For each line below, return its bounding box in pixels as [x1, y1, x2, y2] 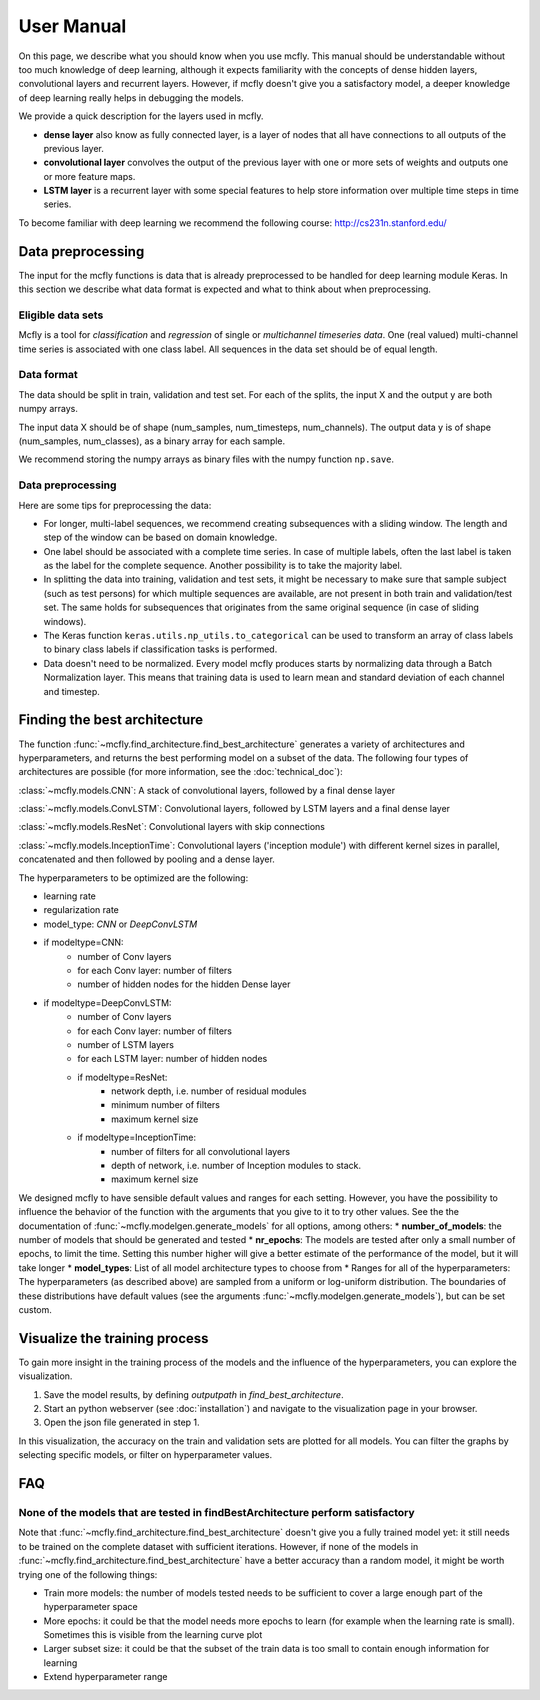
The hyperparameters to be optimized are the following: [18, 871, 249, 884]
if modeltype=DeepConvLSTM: [43, 996, 172, 1009]
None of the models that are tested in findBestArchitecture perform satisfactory [18, 1505, 415, 1519]
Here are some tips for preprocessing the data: [18, 499, 212, 511]
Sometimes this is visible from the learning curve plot [43, 1629, 263, 1641]
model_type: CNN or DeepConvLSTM [43, 918, 198, 930]
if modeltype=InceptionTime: [77, 1131, 197, 1144]
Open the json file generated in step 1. [43, 1416, 200, 1429]
